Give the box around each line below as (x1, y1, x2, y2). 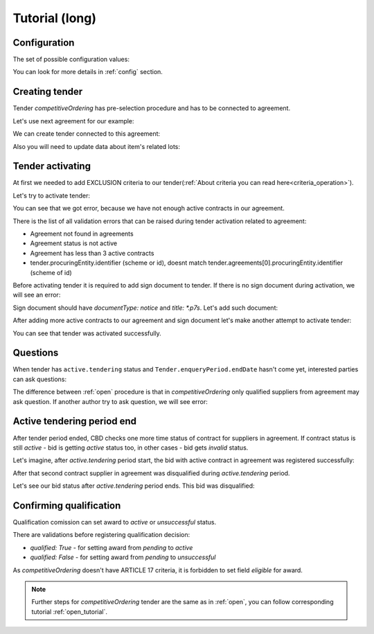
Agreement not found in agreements (30, 229, 134, 238)
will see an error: (12, 291, 61, 299)
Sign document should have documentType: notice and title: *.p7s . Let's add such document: (12, 303, 278, 312)
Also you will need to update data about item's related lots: (12, 142, 180, 150)
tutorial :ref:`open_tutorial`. (31, 607, 107, 616)
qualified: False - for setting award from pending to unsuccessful (30, 553, 216, 561)
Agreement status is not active (30, 239, 118, 247)
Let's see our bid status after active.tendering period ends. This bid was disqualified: (12, 482, 256, 490)
